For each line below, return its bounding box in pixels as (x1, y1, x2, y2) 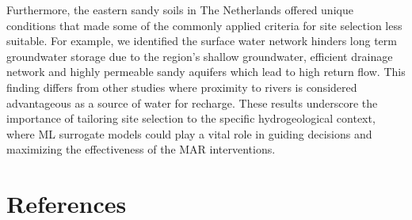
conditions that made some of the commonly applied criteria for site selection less (6, 17, 402, 33)
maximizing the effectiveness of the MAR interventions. (6, 141, 276, 157)
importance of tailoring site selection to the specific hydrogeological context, (6, 110, 376, 127)
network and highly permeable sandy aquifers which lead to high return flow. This (6, 63, 406, 80)
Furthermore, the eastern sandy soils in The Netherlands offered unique (6, 2, 353, 17)
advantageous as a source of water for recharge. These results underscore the (6, 94, 378, 111)
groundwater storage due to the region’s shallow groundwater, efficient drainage (6, 47, 393, 64)
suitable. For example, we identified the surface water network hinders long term (6, 32, 397, 49)
